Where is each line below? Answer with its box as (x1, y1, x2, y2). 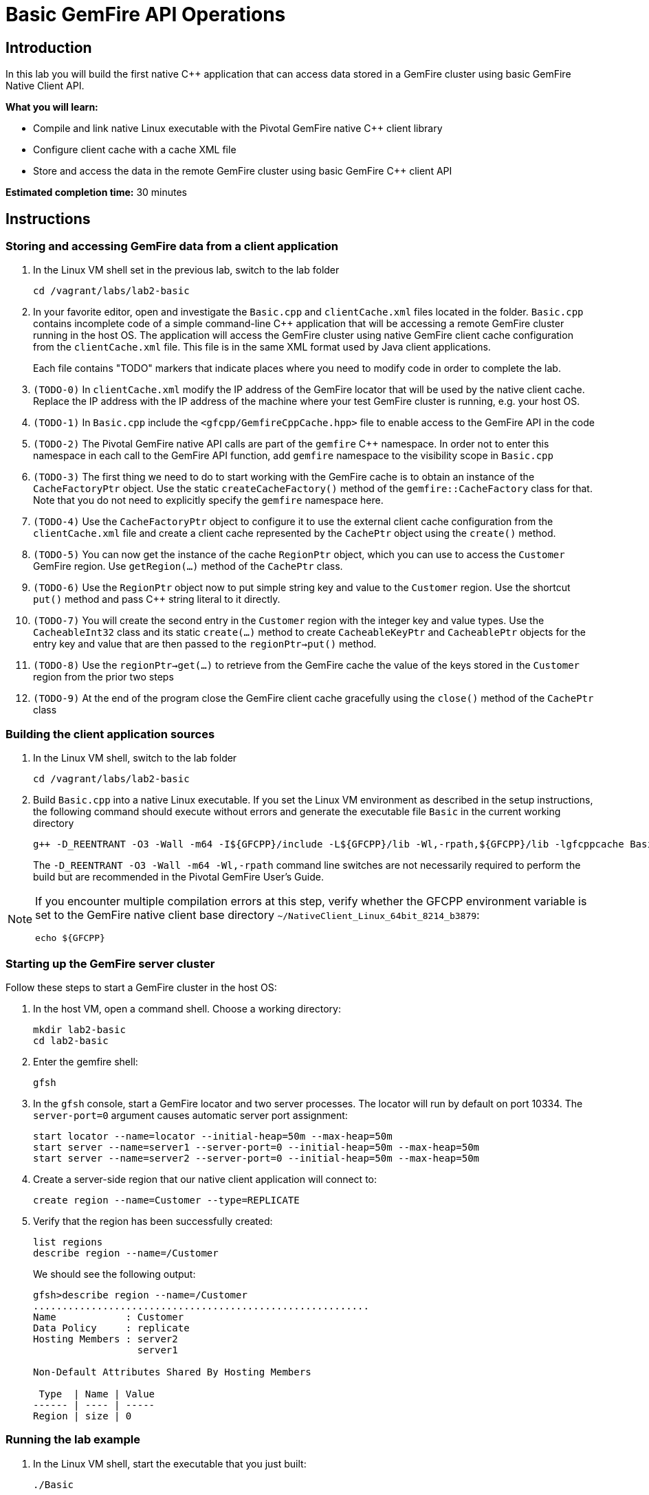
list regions (33, 1236, 103, 1248)
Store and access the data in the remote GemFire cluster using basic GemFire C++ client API (33, 165, 452, 177)
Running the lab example (5, 1432, 140, 1447)
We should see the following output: (33, 1267, 196, 1280)
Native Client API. (5, 80, 85, 92)
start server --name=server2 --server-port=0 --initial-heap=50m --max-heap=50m (33, 1152, 480, 1164)
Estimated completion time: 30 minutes (5, 186, 188, 199)
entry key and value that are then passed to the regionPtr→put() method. (33, 638, 377, 650)
